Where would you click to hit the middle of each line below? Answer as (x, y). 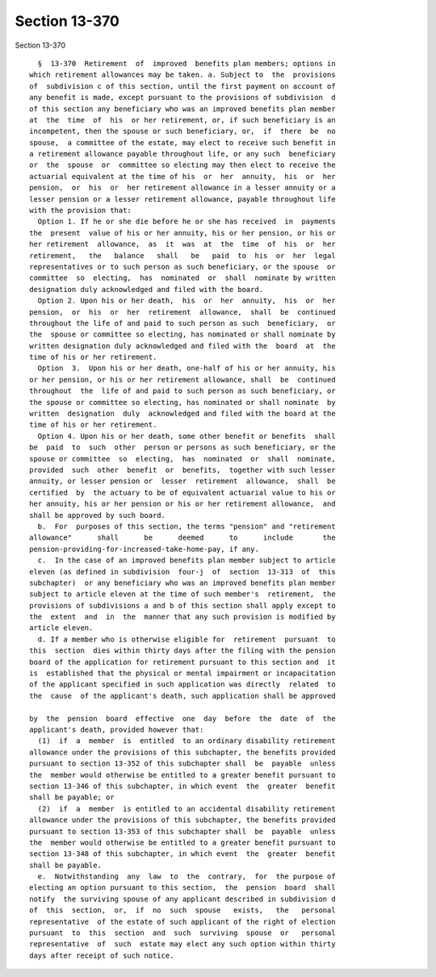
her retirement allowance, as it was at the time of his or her (182, 244)
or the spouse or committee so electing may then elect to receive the (182, 165)
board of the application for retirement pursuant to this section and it (182, 662)
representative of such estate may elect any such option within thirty (182, 944)
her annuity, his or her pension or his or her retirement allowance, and (182, 504)
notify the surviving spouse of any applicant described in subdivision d (182, 899)
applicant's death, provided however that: (117, 729)
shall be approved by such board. (97, 515)
